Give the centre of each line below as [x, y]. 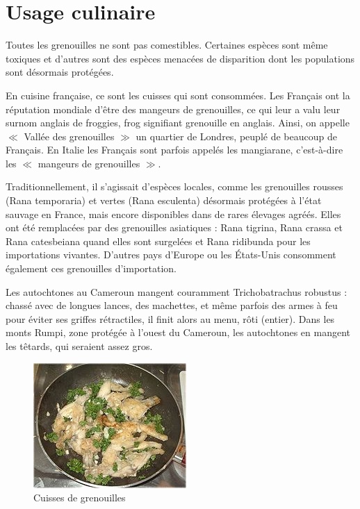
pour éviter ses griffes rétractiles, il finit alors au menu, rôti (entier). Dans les [170, 318]
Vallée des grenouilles [69, 136]
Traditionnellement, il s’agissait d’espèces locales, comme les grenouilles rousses [174, 186]
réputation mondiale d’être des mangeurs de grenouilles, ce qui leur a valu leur [173, 109]
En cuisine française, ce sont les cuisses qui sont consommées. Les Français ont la [178, 95]
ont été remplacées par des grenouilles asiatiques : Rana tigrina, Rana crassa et [174, 227]
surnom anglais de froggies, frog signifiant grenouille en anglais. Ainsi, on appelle [178, 123]
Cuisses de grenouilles [80, 498]
